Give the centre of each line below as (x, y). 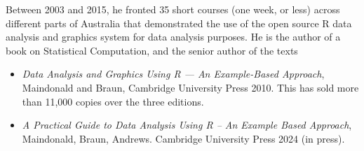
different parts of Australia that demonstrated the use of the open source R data (179, 23)
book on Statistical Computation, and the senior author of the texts (152, 50)
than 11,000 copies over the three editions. (113, 101)
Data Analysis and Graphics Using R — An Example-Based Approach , (173, 74)
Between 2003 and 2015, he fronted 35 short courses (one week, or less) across (173, 9)
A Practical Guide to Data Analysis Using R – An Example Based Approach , (187, 125)
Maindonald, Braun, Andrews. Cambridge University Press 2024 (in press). (183, 138)
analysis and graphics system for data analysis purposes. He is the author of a (173, 37)
